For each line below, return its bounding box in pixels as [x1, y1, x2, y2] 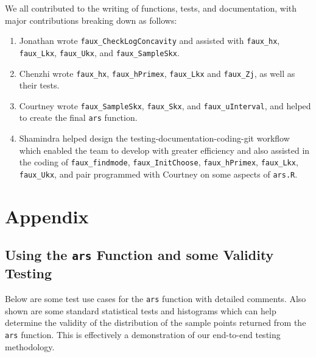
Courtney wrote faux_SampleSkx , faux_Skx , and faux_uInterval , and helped [19, 99, 311, 112]
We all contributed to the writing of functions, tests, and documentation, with [5, 2, 297, 14]
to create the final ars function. [19, 111, 138, 124]
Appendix [5, 203, 89, 228]
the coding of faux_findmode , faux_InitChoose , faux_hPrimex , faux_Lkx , [19, 156, 298, 168]
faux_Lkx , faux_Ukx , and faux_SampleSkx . [19, 46, 180, 59]
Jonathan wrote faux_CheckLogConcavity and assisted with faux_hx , [19, 34, 280, 47]
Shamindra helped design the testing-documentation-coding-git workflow [19, 132, 290, 145]
